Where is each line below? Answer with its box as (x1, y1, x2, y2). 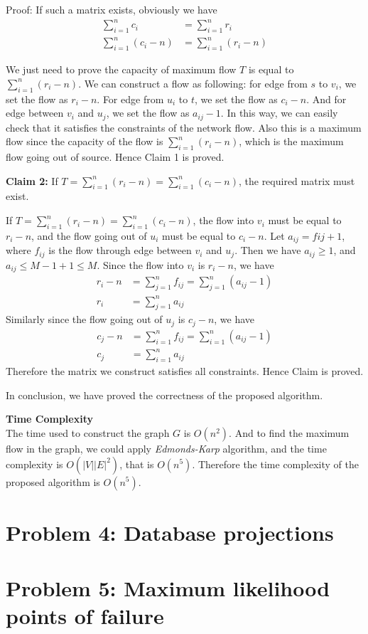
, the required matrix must (238, 173, 355, 188)
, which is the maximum (239, 134, 344, 149)
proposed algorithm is (6, 474, 100, 489)
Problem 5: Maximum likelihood (6, 574, 330, 603)
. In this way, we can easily (220, 105, 338, 120)
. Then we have (234, 243, 301, 258)
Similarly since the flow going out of (6, 312, 163, 327)
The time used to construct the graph (6, 425, 170, 440)
